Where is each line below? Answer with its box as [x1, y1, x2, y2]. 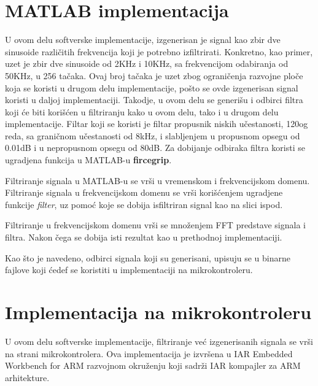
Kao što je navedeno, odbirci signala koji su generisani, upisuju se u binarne [5, 251, 290, 264]
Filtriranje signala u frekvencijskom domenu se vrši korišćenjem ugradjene [5, 186, 283, 199]
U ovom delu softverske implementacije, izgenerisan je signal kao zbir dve [5, 33, 281, 46]
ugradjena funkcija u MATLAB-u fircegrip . [5, 153, 172, 166]
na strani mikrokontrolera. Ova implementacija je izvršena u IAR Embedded [5, 347, 293, 360]
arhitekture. [5, 371, 50, 384]
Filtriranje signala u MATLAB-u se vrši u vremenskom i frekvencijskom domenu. [5, 174, 310, 187]
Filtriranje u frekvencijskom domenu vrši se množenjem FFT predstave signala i [5, 218, 306, 231]
